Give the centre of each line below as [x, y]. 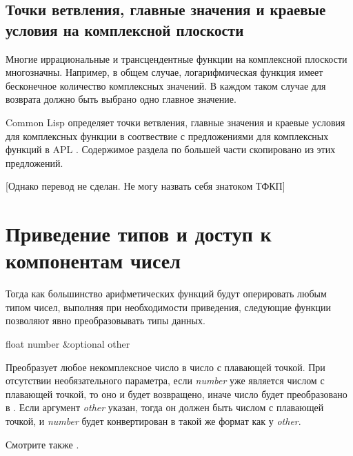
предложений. [34, 162]
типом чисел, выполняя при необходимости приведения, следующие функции [168, 307]
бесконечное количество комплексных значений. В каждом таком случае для [166, 85]
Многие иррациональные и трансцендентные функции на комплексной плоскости [176, 58]
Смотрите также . [42, 444]
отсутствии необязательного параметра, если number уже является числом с [165, 380]
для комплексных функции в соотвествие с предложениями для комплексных [167, 136]
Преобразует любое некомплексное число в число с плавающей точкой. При [165, 367]
